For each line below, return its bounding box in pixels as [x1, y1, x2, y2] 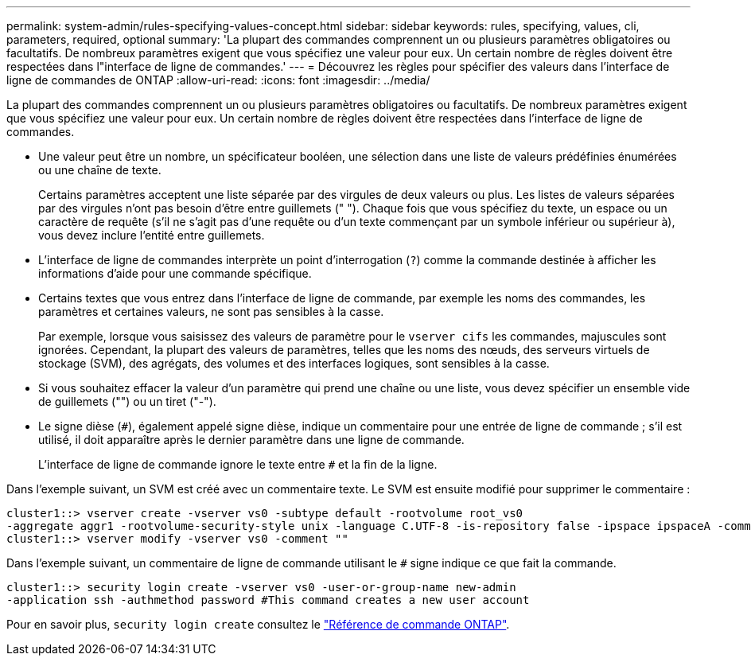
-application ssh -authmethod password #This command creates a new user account [6, 594, 530, 606]
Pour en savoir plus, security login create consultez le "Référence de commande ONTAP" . [6, 617, 510, 631]
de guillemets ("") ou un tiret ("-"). [38, 395, 216, 408]
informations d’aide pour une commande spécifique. [38, 267, 312, 280]
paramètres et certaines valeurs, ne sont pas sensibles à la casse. [38, 305, 384, 318]
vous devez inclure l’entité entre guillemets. [38, 228, 265, 242]
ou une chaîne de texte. [38, 163, 161, 177]
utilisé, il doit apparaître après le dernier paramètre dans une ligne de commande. [38, 433, 465, 446]
